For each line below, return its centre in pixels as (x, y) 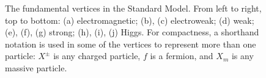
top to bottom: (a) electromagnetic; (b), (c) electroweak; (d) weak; (130, 20)
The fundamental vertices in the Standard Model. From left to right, (133, 8)
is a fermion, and (182, 56)
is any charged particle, (97, 56)
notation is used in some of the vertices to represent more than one (131, 44)
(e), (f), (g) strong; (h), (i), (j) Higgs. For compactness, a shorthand (132, 32)
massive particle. (36, 67)
